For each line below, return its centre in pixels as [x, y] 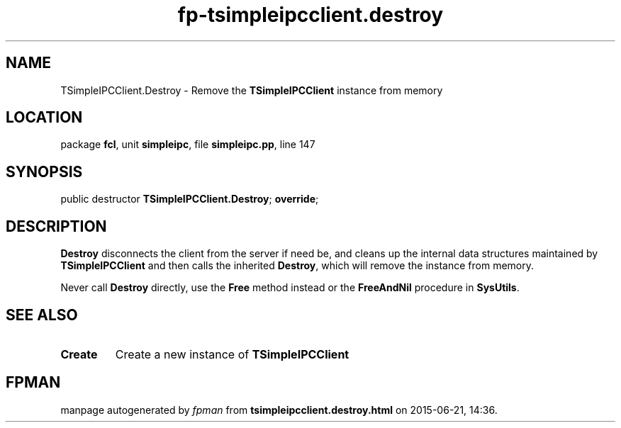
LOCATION [44, 118]
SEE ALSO [42, 315]
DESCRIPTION [56, 226]
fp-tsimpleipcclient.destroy [310, 15]
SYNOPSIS [44, 171]
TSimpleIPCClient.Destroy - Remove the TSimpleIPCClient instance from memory [252, 90]
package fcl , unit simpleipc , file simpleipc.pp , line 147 [188, 145]
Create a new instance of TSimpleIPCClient [232, 354]
